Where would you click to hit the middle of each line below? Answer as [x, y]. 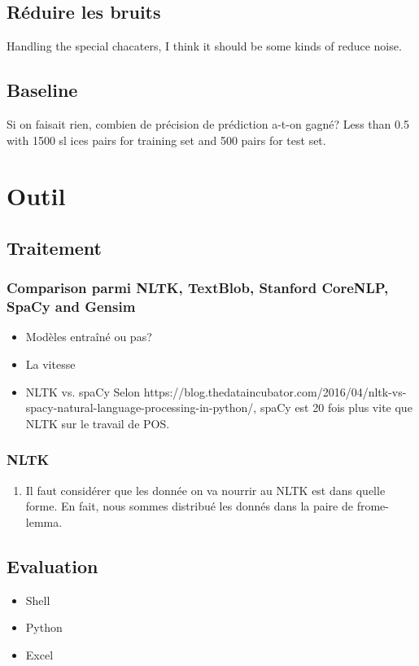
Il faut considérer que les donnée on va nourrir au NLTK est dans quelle [205, 490]
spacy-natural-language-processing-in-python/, [141, 407]
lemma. [44, 521]
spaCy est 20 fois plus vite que [336, 407]
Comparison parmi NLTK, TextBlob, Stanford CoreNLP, [198, 288]
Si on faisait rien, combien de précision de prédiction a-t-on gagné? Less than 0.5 [208, 124]
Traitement [54, 247]
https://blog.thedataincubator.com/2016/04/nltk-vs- [275, 391]
